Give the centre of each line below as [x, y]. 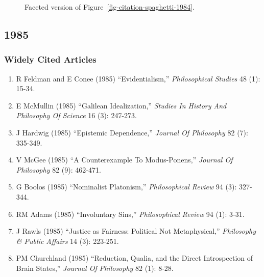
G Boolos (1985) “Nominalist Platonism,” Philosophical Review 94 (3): [126, 187]
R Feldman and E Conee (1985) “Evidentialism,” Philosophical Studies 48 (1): [138, 78]
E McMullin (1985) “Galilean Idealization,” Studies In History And [121, 105]
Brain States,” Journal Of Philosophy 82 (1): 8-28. [95, 268]
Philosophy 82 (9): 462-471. [58, 169]
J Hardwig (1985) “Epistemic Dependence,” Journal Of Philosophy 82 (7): [132, 132]
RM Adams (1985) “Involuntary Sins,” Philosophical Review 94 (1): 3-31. [130, 214]
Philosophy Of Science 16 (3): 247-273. [76, 115]
